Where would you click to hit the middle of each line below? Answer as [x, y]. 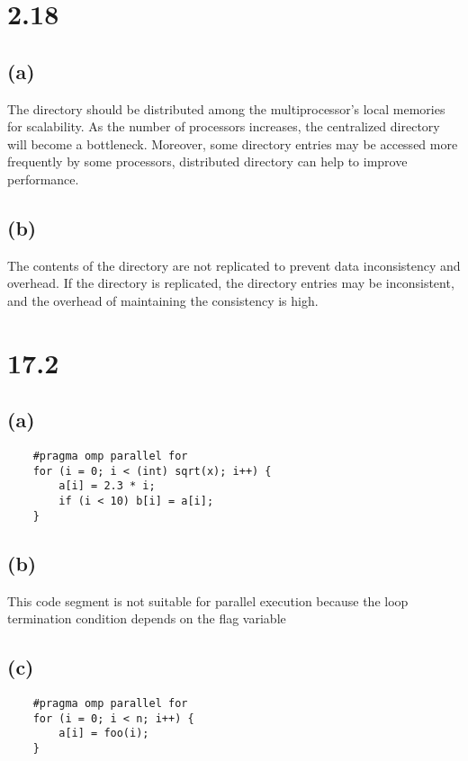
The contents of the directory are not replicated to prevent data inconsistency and [234, 265]
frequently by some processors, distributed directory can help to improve [207, 161]
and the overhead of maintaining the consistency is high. [163, 300]
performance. [43, 179]
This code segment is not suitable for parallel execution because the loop [208, 600]
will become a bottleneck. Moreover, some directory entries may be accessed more [233, 143]
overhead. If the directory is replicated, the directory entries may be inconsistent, [231, 283]
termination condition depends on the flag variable [147, 618]
